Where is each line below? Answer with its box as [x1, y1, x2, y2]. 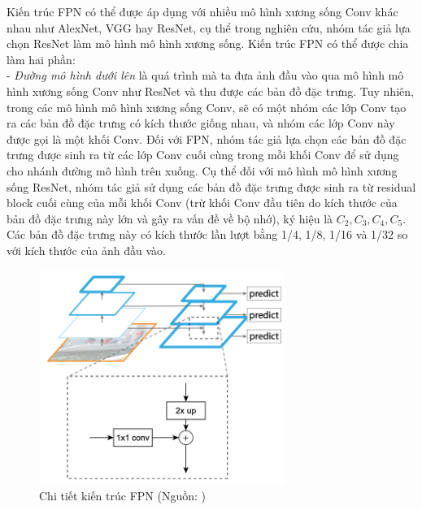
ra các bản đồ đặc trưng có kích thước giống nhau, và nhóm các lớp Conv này [7, 115, 395, 132]
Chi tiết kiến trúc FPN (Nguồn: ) [39, 487, 207, 504]
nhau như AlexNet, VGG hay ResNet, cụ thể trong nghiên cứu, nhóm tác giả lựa [7, 19, 411, 36]
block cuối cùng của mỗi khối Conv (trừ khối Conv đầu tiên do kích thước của [7, 194, 398, 211]
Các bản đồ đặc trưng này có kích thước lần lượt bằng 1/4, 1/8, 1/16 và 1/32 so [7, 226, 408, 243]
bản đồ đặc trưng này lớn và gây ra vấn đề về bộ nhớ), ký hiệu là [7, 210, 333, 227]
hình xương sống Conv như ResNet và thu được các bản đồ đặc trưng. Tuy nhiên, [7, 82, 414, 99]
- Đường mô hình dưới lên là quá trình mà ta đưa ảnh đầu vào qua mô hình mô [7, 67, 404, 84]
